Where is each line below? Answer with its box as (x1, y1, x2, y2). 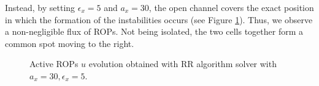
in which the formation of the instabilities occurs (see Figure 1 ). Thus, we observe (5, 13, 313, 26)
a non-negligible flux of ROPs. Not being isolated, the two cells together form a (5, 25, 304, 38)
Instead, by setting (5, 1, 75, 13)
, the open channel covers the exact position (148, 1, 314, 13)
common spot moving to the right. (5, 37, 134, 49)
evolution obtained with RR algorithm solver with (88, 57, 277, 70)
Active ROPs (29, 57, 79, 70)
